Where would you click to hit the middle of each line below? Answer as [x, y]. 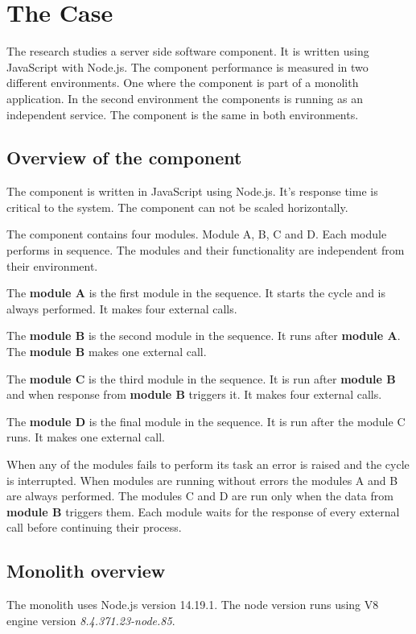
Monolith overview [86, 571]
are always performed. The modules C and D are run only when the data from [200, 496]
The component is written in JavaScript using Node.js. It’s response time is [192, 191]
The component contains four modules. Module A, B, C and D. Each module [197, 234]
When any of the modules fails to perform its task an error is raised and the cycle [208, 464]
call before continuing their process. [94, 527]
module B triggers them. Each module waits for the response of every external [203, 511]
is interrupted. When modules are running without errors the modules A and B [202, 480]
